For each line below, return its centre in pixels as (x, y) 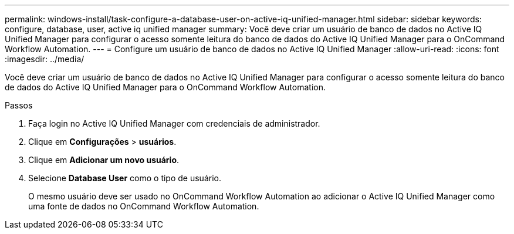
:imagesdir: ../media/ (45, 59)
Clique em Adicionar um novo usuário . (104, 160)
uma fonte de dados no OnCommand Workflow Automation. (144, 206)
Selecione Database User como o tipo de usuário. (125, 178)
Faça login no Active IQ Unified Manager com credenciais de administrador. (174, 123)
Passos (19, 105)
